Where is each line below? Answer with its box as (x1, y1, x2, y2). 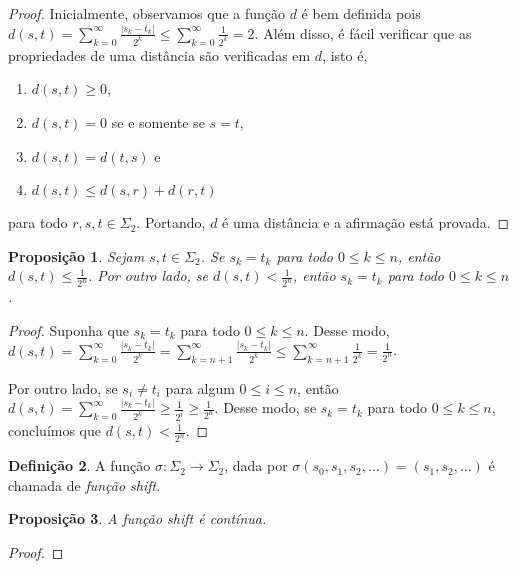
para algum (165, 377, 235, 398)
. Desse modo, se (214, 397, 317, 418)
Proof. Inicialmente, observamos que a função (8, 3, 286, 23)
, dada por (224, 455, 288, 476)
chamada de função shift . (8, 474, 161, 495)
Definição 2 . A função (8, 455, 151, 476)
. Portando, (136, 212, 206, 233)
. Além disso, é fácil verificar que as (254, 22, 472, 43)
